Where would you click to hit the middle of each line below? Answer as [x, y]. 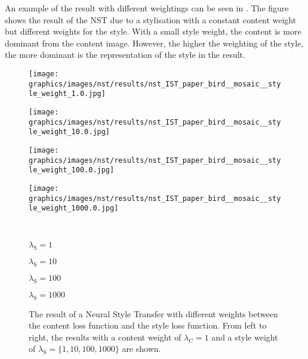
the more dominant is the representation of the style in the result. [125, 55]
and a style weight [245, 337]
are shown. [141, 349]
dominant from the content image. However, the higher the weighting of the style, [154, 43]
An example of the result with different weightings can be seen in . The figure [147, 8]
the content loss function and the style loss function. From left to [148, 325]
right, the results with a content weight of [105, 337]
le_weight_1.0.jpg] [67, 94]
